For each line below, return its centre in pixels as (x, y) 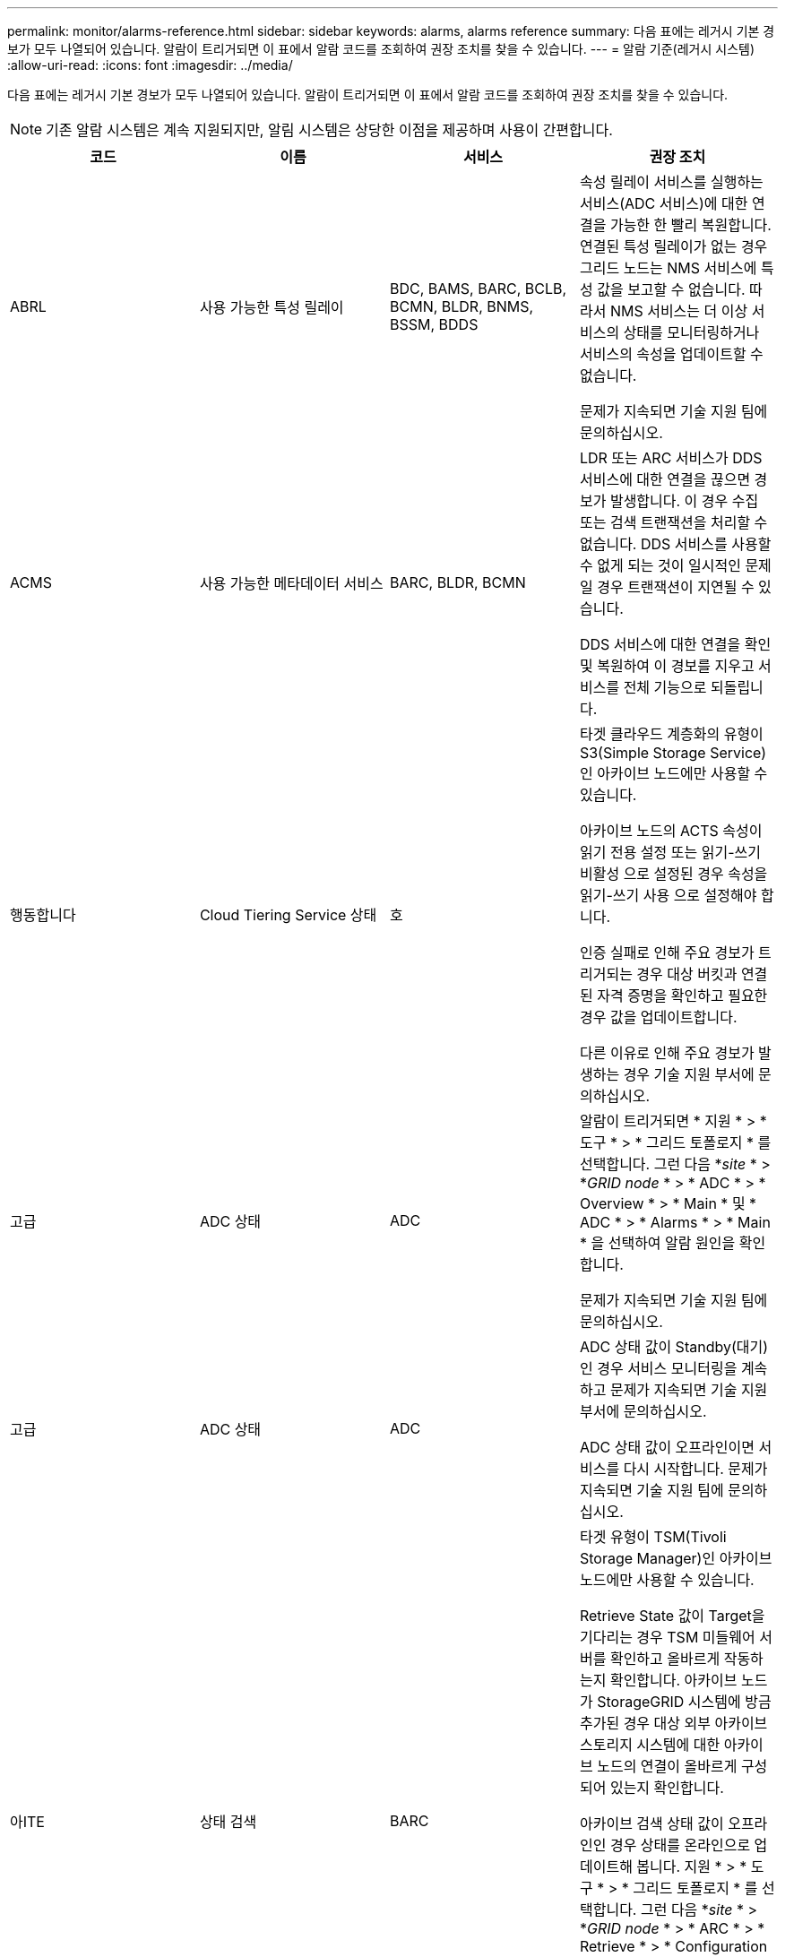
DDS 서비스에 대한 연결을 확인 (675, 644)
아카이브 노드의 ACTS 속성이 (671, 831)
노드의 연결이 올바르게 (667, 1766)
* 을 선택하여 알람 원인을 (657, 1243)
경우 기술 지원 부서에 (689, 1074)
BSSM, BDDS (434, 324)
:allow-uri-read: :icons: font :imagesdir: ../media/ (150, 65)
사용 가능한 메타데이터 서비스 (291, 583)
